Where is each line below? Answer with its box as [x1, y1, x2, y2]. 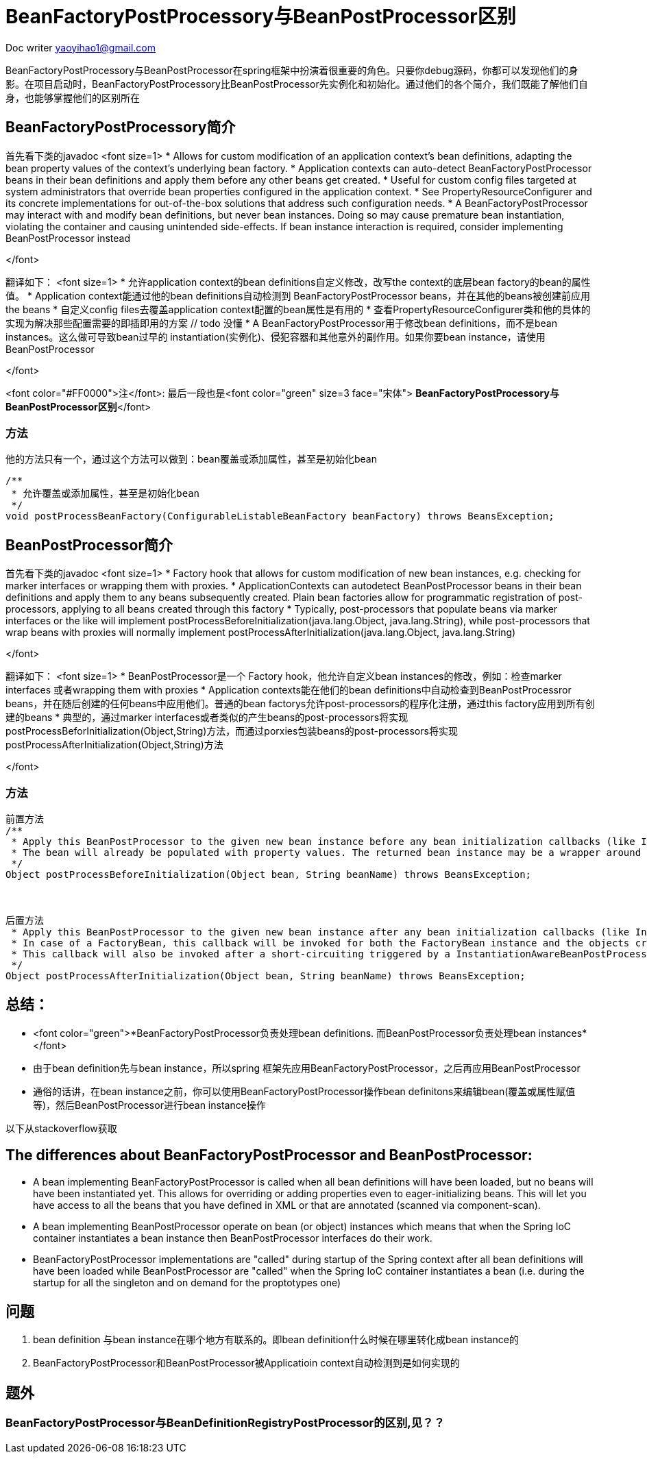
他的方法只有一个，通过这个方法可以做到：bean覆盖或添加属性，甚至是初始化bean [5, 453, 378, 465]
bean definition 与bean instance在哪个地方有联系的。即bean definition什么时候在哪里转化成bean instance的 [33, 1334, 519, 1346]
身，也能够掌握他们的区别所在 [5, 91, 140, 103]
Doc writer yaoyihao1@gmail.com [5, 41, 156, 53]
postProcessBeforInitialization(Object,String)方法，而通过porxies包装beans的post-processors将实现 [5, 725, 458, 737]
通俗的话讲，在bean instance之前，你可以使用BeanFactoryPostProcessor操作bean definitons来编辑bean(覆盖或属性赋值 [33, 1085, 576, 1097]
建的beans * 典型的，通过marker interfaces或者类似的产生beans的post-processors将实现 [5, 711, 408, 724]
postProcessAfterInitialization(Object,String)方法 [5, 739, 223, 751]
